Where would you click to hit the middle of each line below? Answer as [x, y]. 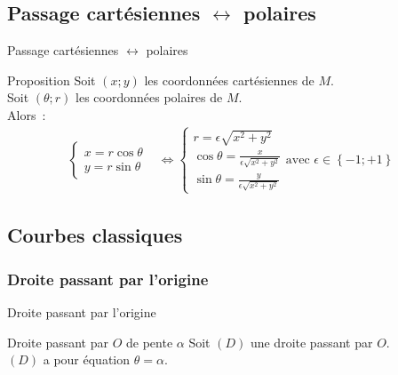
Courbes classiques [95, 235]
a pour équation [87, 359]
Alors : [27, 114]
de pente [150, 342]
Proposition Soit [52, 80]
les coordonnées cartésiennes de [229, 80]
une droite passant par [311, 342]
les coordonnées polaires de [149, 97]
